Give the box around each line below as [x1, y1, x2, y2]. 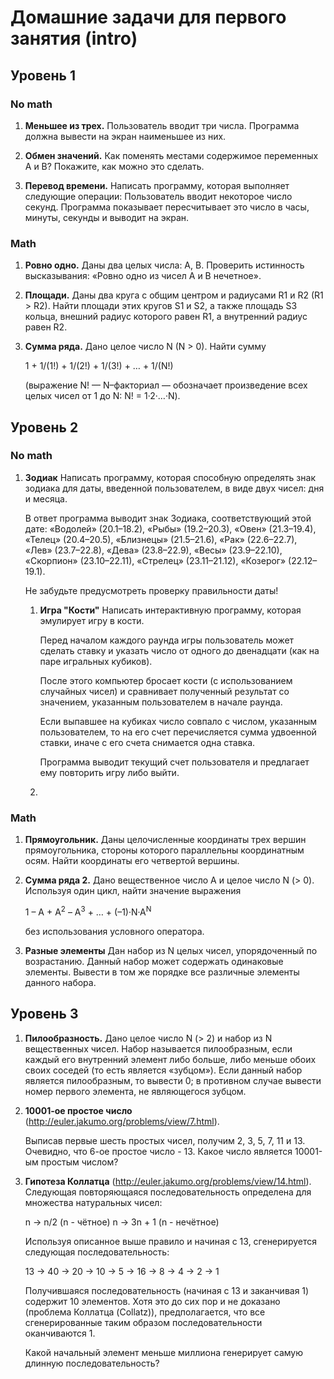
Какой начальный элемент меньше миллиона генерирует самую [24, 1346, 304, 1358]
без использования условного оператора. [24, 925, 205, 937]
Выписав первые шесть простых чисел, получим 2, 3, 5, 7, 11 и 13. [24, 1134, 306, 1146]
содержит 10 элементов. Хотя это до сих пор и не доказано [24, 1295, 281, 1307]
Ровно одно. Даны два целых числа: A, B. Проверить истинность [24, 259, 305, 271]
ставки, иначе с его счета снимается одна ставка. [39, 736, 256, 748]
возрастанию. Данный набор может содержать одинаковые [24, 955, 284, 967]
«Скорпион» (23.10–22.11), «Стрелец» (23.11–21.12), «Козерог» [24, 554, 287, 566]
